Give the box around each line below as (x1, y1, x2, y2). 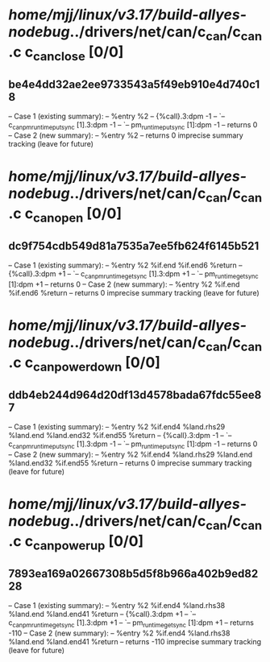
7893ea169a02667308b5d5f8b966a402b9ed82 (8, 566, 259, 581)
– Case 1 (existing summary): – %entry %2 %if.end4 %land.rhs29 (8, 422, 226, 432)
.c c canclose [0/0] (8, 43, 124, 64)
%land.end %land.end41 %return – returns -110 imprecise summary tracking (8, 636, 262, 646)
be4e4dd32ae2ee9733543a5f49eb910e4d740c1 (8, 77, 260, 91)
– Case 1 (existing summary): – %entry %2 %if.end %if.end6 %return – (8, 260, 243, 271)
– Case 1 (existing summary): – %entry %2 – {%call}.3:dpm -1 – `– (8, 111, 226, 122)
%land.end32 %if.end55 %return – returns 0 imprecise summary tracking (8, 457, 252, 468)
